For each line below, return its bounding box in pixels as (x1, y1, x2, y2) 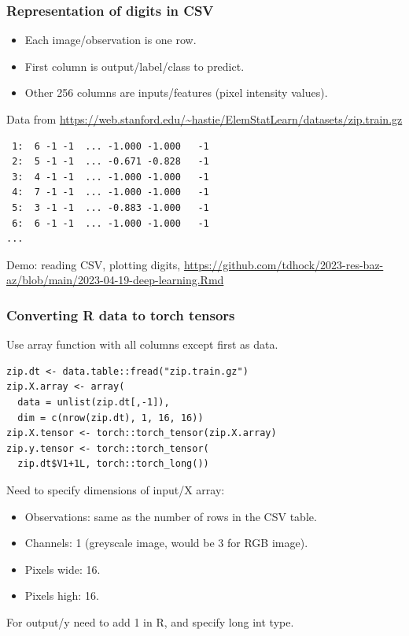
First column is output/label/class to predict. (24, 57, 245, 74)
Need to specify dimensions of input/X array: (6, 481, 225, 497)
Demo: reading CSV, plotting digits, (6, 256, 181, 272)
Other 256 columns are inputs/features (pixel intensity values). (24, 84, 328, 101)
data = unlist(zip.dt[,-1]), (17, 396, 170, 408)
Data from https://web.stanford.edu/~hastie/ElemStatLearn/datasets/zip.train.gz (6, 111, 403, 127)
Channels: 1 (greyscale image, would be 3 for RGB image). (24, 534, 308, 551)
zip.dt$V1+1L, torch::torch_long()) (17, 458, 209, 470)
